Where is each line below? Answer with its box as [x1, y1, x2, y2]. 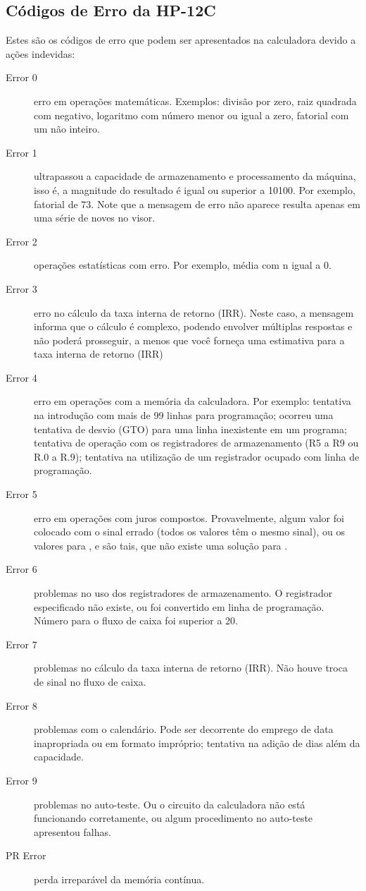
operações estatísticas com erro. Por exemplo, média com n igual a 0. [34, 257, 332, 272]
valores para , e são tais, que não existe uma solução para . [34, 538, 288, 552]
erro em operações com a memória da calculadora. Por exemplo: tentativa [34, 394, 351, 408]
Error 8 [6, 698, 37, 713]
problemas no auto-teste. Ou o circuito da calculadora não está [34, 796, 305, 811]
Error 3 [6, 281, 37, 296]
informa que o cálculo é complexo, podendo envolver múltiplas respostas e [34, 319, 353, 334]
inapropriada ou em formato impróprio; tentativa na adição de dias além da [34, 735, 360, 750]
